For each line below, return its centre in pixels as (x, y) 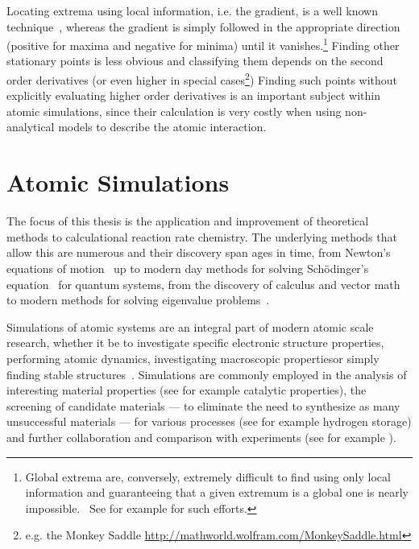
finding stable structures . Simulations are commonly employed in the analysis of (207, 374)
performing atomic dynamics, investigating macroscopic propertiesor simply (193, 358)
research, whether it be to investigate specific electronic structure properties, (195, 343)
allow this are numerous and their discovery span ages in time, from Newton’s (199, 252)
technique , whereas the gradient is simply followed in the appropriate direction (203, 26)
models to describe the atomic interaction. (162, 127)
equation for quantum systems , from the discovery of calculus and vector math (203, 284)
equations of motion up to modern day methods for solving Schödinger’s (188, 268)
